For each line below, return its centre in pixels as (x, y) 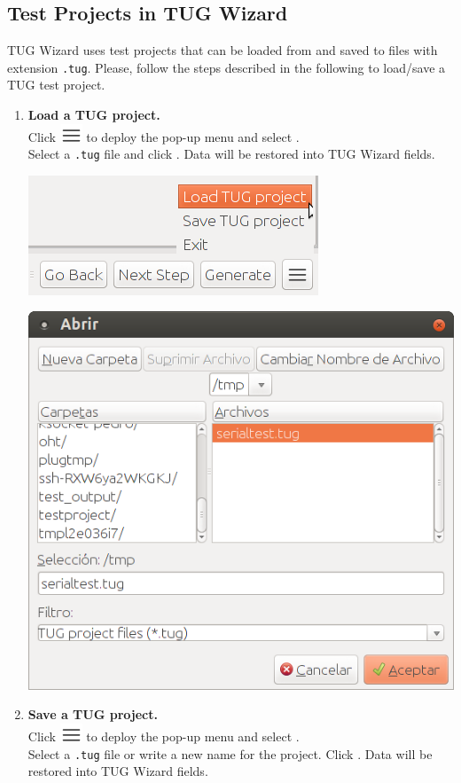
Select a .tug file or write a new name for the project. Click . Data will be (230, 753)
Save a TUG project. (93, 714)
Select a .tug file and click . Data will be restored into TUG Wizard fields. (231, 154)
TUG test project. (56, 85)
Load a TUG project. (94, 115)
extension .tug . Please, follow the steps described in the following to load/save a (227, 67)
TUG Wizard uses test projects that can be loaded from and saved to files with (223, 50)
